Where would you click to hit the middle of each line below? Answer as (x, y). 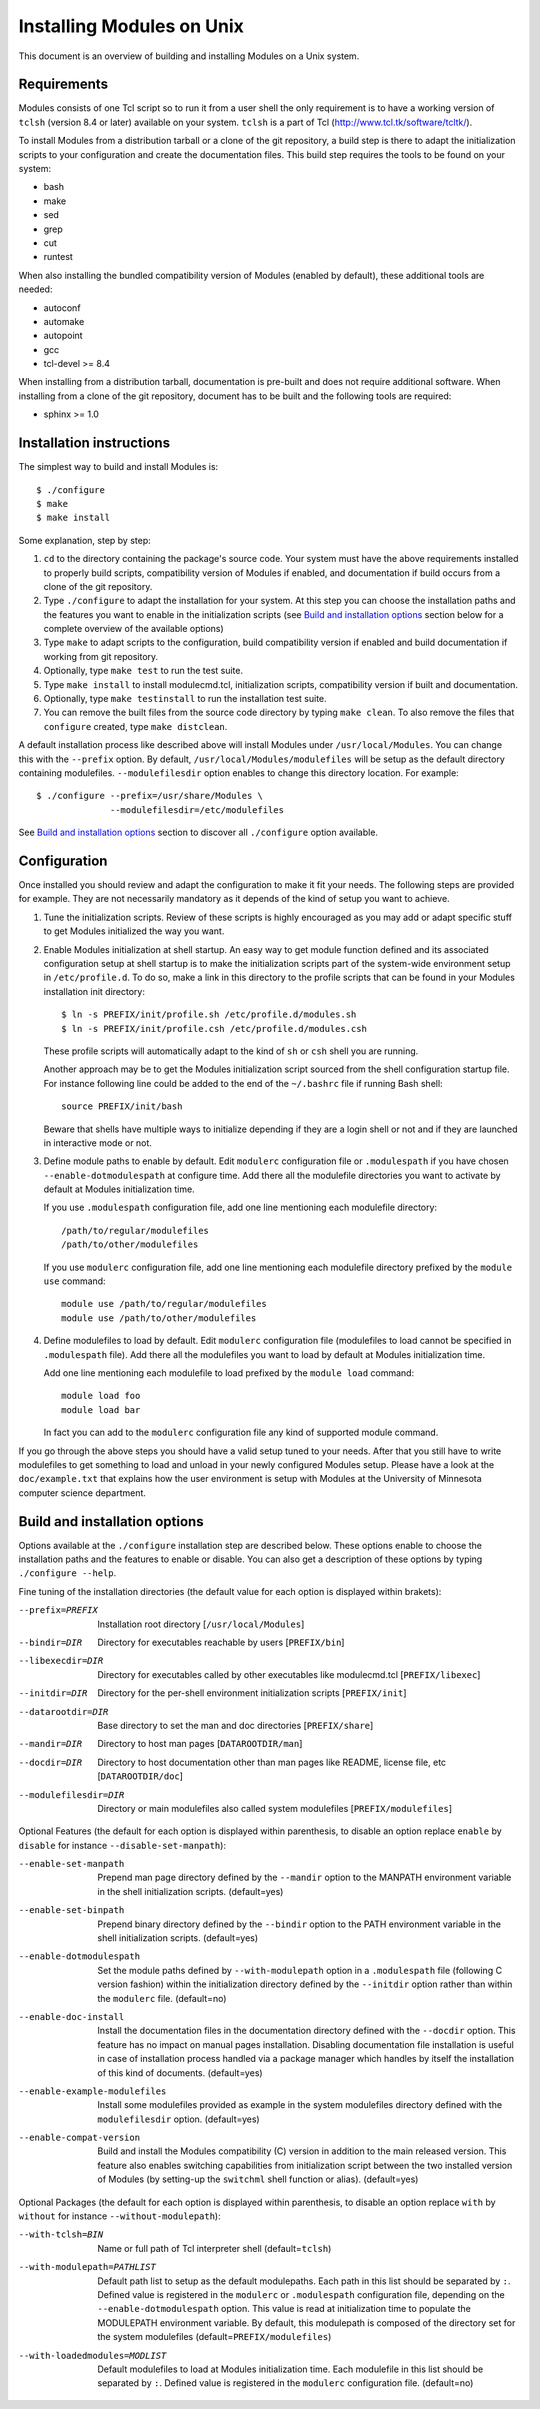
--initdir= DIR (53, 1693)
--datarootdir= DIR (63, 1711)
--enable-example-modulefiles (92, 2091)
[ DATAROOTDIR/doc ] (140, 1776)
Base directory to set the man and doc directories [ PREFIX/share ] (235, 1725)
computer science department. (82, 1492)
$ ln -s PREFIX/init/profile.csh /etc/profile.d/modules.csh (214, 1028)
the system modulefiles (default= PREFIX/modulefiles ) (214, 2337)
